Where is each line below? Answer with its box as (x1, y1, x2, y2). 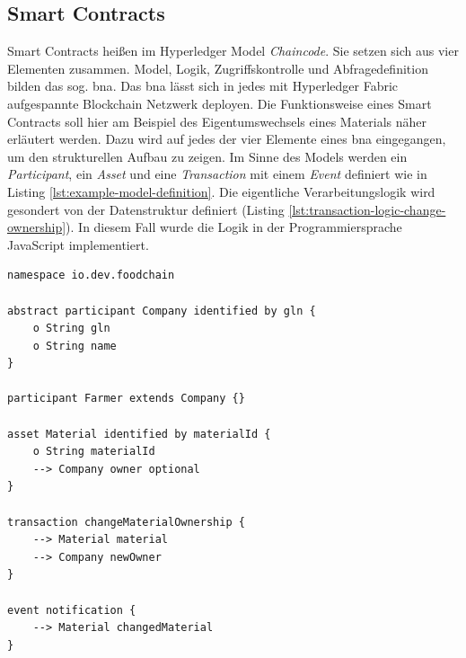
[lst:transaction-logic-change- (288, 200, 446, 218)
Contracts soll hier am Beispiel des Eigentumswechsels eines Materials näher (7, 111, 427, 130)
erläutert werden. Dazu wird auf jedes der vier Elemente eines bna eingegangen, (7, 129, 446, 148)
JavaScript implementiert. (7, 235, 149, 253)
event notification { (7, 603, 136, 617)
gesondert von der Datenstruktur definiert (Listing (7, 200, 285, 218)
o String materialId (32, 445, 155, 458)
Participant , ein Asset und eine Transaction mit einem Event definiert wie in (7, 164, 427, 183)
